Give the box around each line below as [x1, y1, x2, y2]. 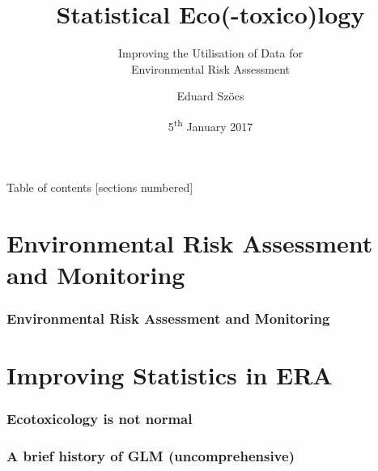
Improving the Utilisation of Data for [118, 45, 303, 62]
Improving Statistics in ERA [6, 359, 333, 392]
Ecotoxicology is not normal [6, 409, 193, 429]
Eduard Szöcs [176, 87, 244, 104]
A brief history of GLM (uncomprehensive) [6, 446, 295, 466]
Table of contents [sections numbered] [6, 179, 193, 196]
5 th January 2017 [168, 115, 253, 134]
